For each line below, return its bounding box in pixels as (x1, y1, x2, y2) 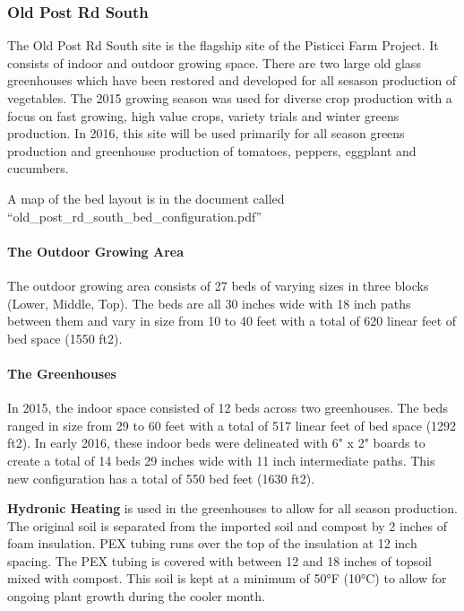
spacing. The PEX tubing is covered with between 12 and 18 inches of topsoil (7, 551, 432, 570)
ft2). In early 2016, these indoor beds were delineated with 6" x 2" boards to (7, 433, 425, 452)
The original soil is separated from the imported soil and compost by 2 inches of (7, 516, 447, 535)
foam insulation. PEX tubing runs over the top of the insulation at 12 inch (7, 534, 417, 553)
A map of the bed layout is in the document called (7, 188, 285, 207)
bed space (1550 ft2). (7, 328, 123, 347)
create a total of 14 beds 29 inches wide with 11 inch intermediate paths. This (7, 450, 435, 469)
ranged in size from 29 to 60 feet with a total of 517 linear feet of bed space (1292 (7, 415, 457, 434)
